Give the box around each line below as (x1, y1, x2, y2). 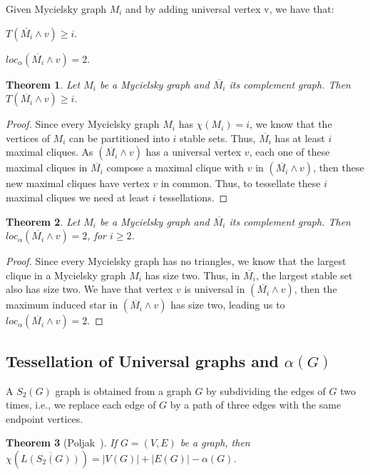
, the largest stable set (255, 267, 353, 282)
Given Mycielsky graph (6, 1, 107, 16)
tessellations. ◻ (159, 189, 228, 204)
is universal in (184, 281, 245, 296)
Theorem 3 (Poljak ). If (6, 435, 117, 450)
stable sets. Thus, (180, 130, 256, 145)
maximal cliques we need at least (6, 189, 150, 204)
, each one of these (249, 144, 330, 159)
